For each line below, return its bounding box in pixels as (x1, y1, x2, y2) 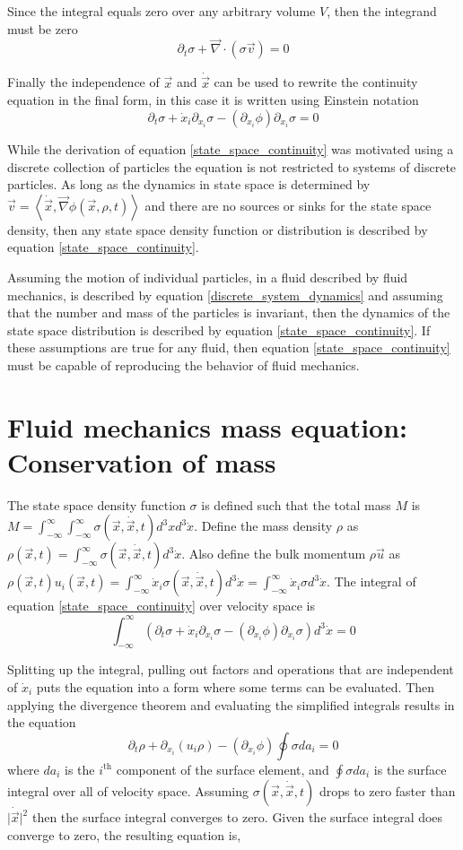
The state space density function (7, 495, 186, 514)
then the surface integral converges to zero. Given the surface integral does (31, 808, 443, 827)
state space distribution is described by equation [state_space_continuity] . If (7, 320, 431, 339)
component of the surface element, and (116, 759, 329, 778)
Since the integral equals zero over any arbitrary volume (7, 2, 316, 20)
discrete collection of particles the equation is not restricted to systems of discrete (7, 157, 457, 176)
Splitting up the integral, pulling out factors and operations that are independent (7, 660, 454, 679)
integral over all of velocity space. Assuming (7, 781, 249, 800)
